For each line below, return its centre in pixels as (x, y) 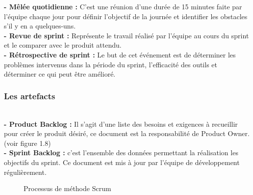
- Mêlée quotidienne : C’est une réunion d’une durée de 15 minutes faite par (123, 6)
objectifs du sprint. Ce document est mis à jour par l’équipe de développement (122, 162)
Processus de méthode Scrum (67, 188)
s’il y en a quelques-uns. (40, 26)
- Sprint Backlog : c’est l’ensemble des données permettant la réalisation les (121, 153)
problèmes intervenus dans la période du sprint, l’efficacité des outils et (111, 64)
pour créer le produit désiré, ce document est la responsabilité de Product (115, 133)
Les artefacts (30, 96)
